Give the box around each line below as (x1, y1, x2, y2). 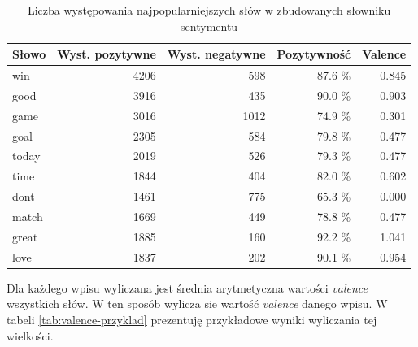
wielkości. (7, 327, 54, 344)
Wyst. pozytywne (57, 46, 156, 63)
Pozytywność (276, 46, 351, 63)
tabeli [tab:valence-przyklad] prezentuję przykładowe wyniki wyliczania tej (7, 310, 377, 327)
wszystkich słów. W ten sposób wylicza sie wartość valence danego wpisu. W (7, 295, 388, 312)
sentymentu (181, 17, 238, 34)
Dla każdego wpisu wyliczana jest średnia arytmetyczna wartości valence (7, 279, 368, 296)
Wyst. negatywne (167, 46, 266, 63)
